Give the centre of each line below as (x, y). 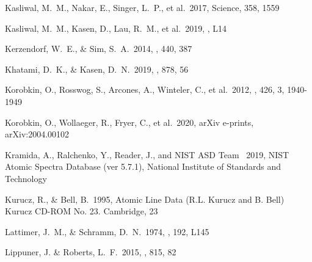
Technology (26, 178)
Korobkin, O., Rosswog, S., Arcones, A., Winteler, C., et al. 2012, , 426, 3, (145, 89)
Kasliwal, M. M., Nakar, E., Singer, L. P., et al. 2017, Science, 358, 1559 (142, 7)
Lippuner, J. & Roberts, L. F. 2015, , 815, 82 (91, 252)
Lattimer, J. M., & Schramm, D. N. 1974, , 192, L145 (107, 231)
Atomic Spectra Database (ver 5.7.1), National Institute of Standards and (143, 166)
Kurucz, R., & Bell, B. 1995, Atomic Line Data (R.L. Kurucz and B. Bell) (145, 199)
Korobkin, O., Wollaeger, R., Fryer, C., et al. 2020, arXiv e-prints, (129, 122)
